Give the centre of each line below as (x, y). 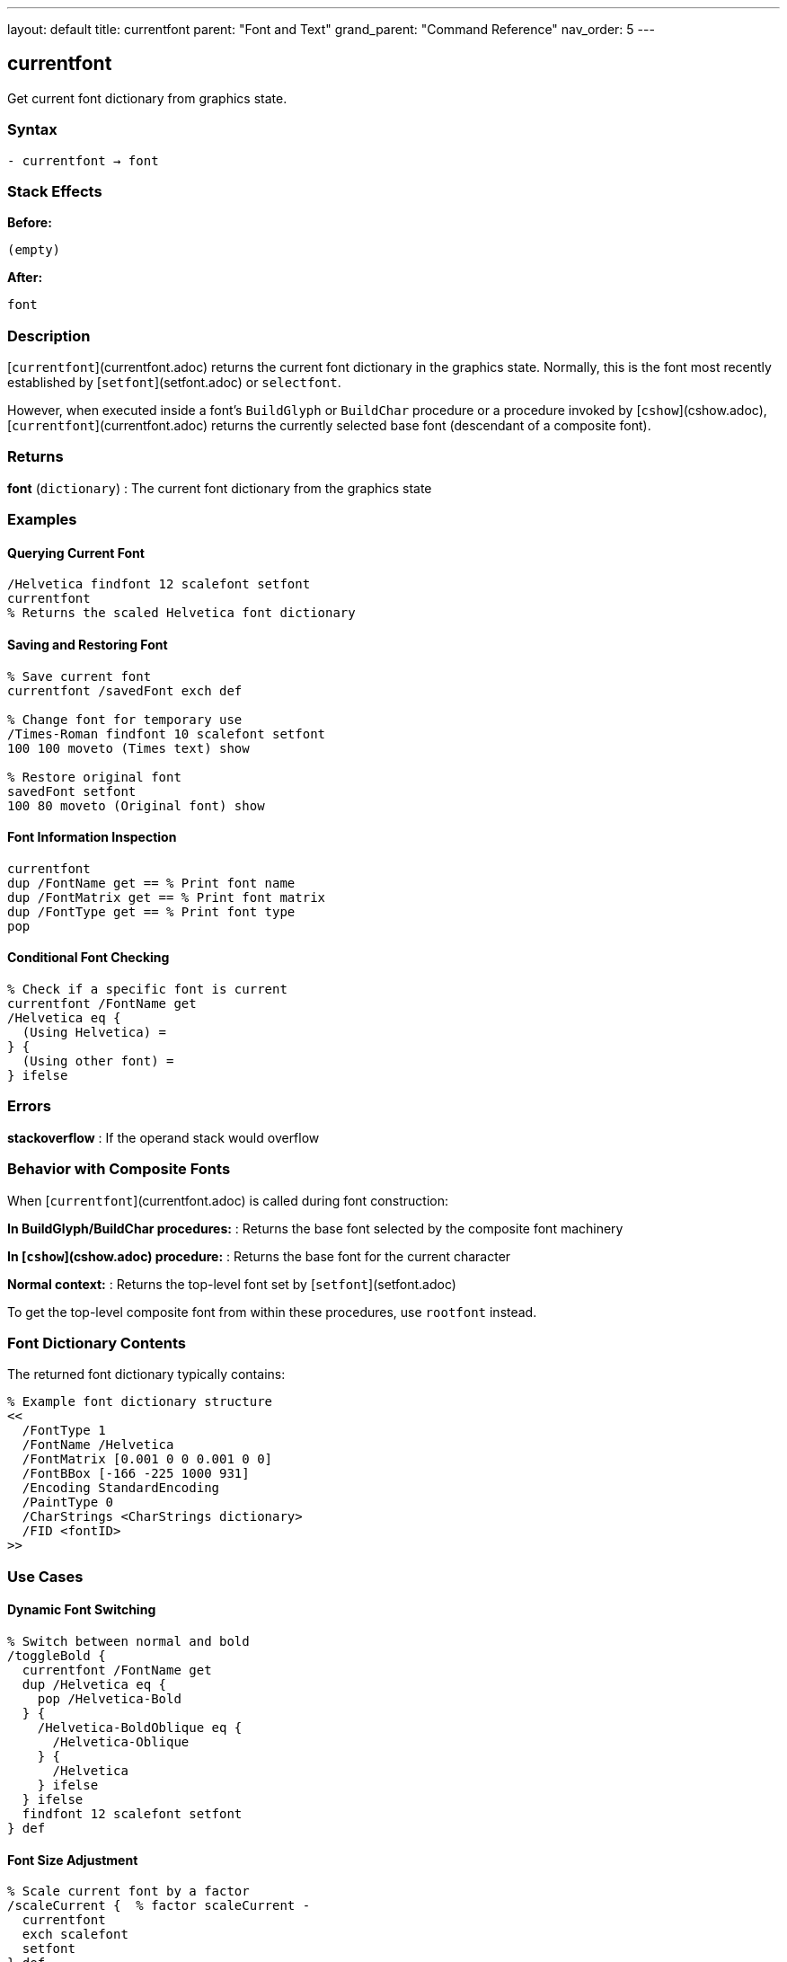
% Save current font (80, 676)
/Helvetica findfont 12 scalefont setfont (159, 584)
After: (25, 278)
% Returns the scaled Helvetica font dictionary (181, 613)
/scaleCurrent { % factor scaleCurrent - (159, 1906)
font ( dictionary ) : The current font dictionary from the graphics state (220, 488)
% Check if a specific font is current (147, 990)
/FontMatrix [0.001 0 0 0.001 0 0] (147, 1459)
